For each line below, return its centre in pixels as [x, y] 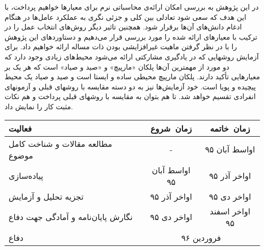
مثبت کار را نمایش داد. [39, 106]
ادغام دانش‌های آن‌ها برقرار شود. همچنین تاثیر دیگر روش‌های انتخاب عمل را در [123, 27]
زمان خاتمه [230, 128]
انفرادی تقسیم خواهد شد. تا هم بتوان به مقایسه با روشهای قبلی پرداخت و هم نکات [130, 96]
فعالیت [20, 128]
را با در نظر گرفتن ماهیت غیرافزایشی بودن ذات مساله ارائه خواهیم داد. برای [121, 46]
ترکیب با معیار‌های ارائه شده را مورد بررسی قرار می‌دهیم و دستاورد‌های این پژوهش [131, 36]
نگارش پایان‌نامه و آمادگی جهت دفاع [71, 217]
